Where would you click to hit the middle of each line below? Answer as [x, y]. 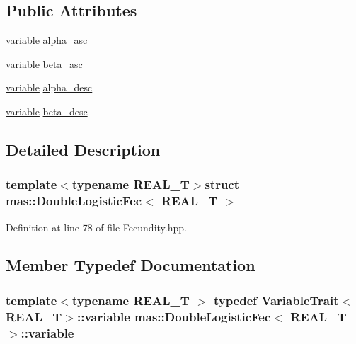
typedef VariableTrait [276, 300]
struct [222, 184]
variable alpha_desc [49, 87]
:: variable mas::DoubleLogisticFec [174, 316]
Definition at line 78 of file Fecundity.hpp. [96, 227]
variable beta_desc [47, 111]
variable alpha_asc [47, 40]
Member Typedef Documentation [131, 265]
